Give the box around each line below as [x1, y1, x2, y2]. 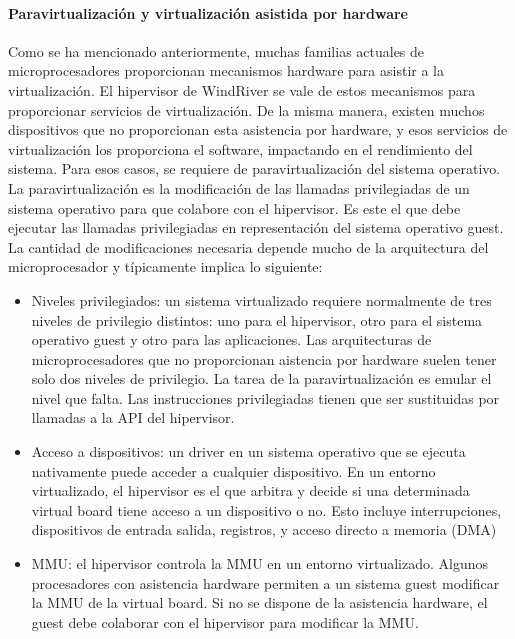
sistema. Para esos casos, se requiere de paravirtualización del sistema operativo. [8, 158, 501, 179]
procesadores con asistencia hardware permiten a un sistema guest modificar [31, 572, 500, 593]
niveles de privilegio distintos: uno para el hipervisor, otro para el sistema [31, 309, 483, 330]
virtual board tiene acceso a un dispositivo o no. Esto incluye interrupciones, [31, 499, 502, 520]
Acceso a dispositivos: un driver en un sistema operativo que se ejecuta [31, 441, 466, 462]
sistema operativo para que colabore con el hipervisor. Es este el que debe [8, 197, 461, 218]
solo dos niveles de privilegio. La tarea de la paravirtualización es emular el [31, 368, 492, 389]
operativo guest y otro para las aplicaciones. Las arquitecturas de [31, 329, 432, 350]
